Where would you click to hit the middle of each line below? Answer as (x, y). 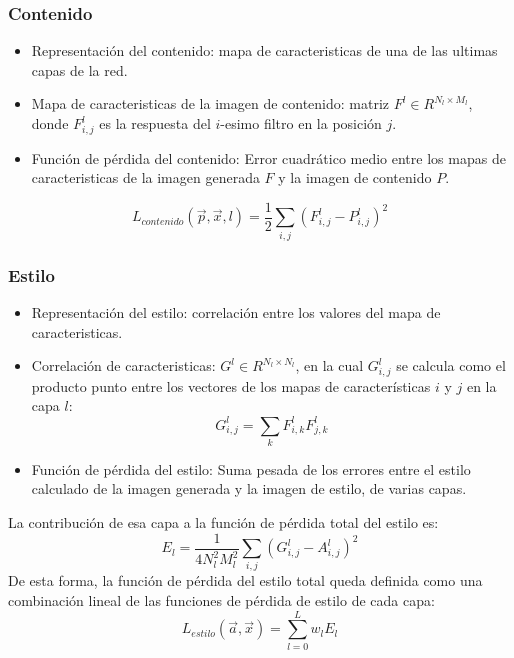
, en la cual (329, 365)
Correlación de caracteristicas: (123, 365)
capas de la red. (79, 69)
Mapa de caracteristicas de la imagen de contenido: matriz (210, 103)
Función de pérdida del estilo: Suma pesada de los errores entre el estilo (251, 468)
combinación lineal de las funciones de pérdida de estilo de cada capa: (221, 600)
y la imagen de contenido (355, 177)
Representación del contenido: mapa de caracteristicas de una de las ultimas (264, 50)
